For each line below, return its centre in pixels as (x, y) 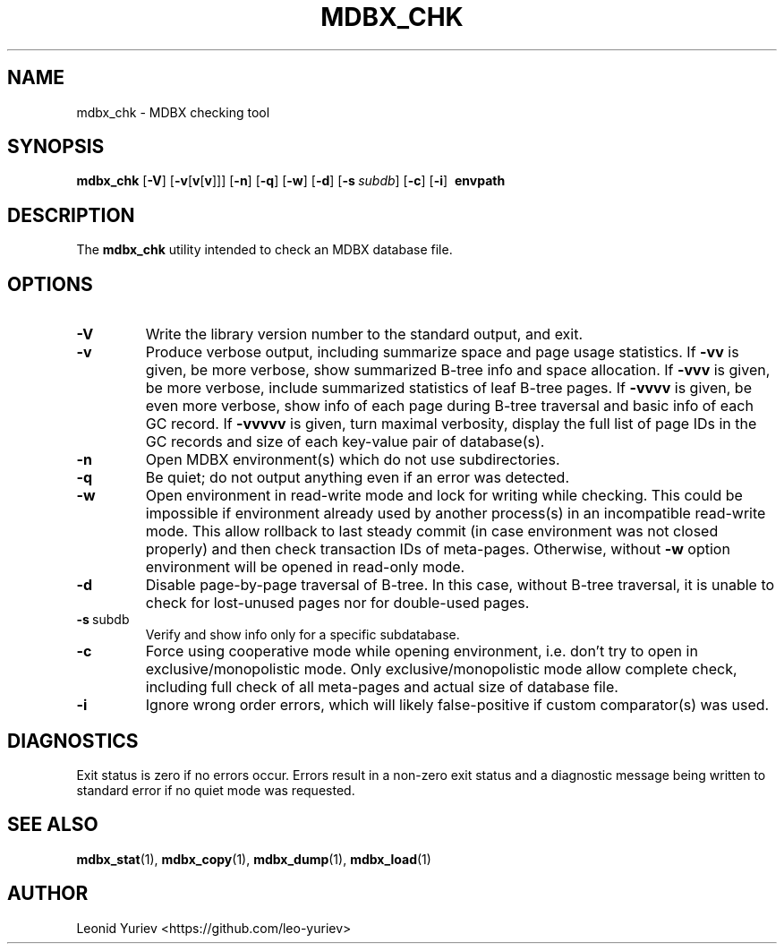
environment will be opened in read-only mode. (305, 567)
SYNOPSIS (56, 147)
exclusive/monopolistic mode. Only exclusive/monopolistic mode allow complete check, (441, 669)
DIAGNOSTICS (73, 741)
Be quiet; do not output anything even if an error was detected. (358, 478)
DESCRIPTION (71, 215)
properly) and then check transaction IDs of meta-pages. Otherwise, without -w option (438, 549)
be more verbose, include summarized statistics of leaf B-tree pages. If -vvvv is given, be (448, 388)
